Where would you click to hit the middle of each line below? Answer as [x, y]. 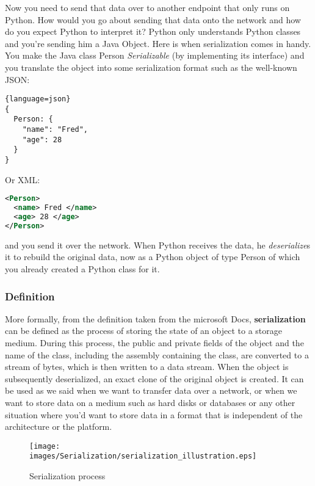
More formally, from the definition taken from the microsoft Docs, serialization [155, 318]
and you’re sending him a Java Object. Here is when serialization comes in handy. [158, 43]
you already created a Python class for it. [82, 269]
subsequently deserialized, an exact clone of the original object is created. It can [154, 378]
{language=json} [38, 99]
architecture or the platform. [59, 426]
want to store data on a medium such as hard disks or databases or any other [150, 402]
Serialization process [67, 476]
